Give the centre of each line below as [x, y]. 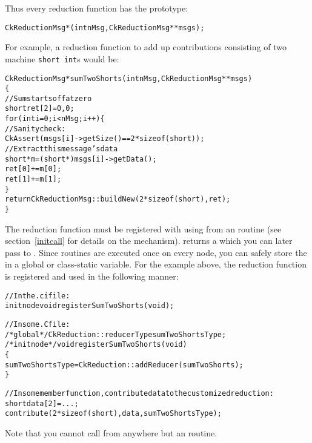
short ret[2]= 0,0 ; [40, 109]
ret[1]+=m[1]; [33, 179]
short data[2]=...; [42, 403]
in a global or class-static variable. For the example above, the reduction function [156, 264]
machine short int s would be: [62, 58]
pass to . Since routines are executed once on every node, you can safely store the [156, 252]
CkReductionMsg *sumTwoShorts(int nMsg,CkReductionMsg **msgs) [129, 78]
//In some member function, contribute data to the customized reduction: [139, 393]
